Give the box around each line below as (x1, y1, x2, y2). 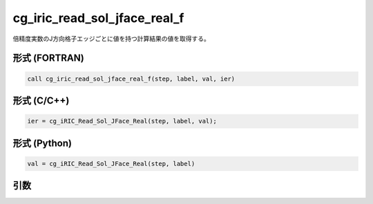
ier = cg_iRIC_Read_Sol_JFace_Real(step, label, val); (27, 117, 217, 125)
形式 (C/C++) (12, 94, 70, 106)
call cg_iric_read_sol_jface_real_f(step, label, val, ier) (27, 74, 236, 83)
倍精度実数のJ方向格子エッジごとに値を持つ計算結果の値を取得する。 (12, 34, 210, 43)
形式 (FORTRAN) (12, 52, 84, 64)
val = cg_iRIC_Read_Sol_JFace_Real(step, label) (27, 159, 195, 167)
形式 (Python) (12, 137, 73, 149)
